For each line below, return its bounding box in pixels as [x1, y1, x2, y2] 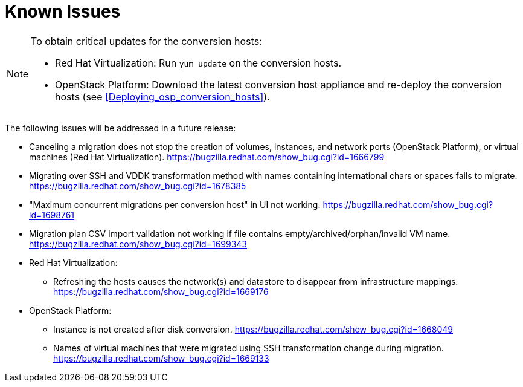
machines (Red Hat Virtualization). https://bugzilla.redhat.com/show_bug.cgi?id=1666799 [29, 151, 385, 162]
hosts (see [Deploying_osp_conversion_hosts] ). [55, 90, 270, 103]
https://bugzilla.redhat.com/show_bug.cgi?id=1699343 [29, 238, 248, 249]
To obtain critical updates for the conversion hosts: [31, 34, 262, 47]
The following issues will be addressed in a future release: [5, 122, 236, 133]
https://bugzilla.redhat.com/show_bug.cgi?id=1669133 [53, 353, 269, 363]
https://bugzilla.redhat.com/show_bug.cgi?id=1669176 [53, 286, 269, 297]
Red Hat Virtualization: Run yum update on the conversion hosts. [55, 56, 342, 69]
